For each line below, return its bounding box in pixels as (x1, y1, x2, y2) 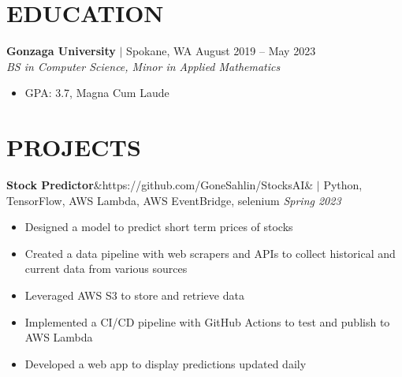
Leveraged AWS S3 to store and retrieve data (24, 287, 244, 303)
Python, (323, 177, 363, 193)
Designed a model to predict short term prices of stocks (24, 218, 293, 235)
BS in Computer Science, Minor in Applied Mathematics (6, 58, 281, 74)
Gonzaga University (6, 43, 116, 59)
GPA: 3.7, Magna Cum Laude (24, 84, 169, 101)
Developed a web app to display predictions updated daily (24, 355, 307, 371)
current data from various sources (24, 260, 188, 277)
